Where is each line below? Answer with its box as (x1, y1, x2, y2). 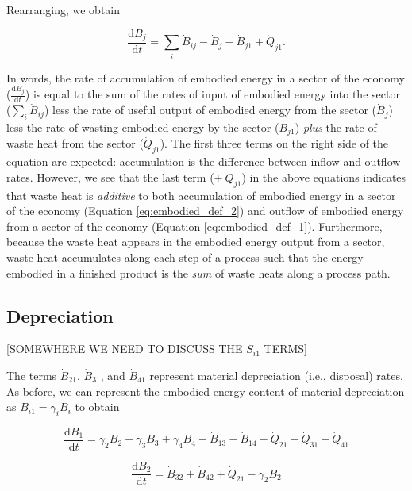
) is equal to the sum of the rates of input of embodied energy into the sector (25, 86, 400, 102)
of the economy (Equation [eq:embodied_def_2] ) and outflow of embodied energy (6, 202, 404, 219)
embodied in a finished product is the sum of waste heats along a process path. (6, 264, 391, 281)
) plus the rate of (295, 118, 377, 135)
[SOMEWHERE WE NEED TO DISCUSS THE (6, 340, 243, 357)
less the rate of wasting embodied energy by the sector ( (6, 118, 279, 135)
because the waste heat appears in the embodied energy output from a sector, (6, 233, 385, 250)
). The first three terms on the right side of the (160, 135, 389, 152)
